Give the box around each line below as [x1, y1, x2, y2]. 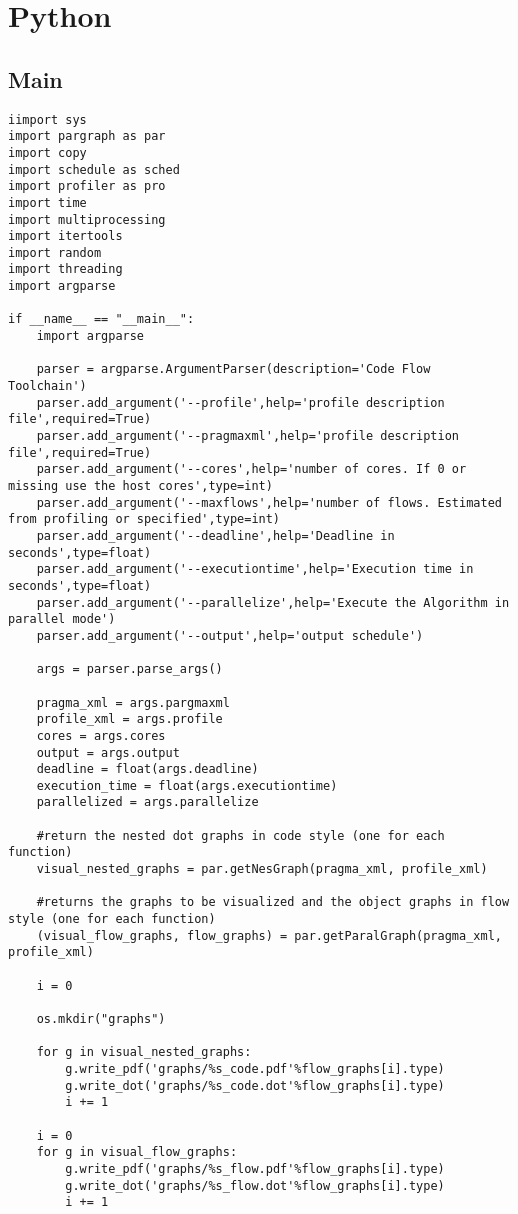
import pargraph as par [8, 129, 166, 144]
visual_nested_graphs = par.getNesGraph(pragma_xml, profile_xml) [36, 862, 488, 877]
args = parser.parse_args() [36, 662, 223, 677]
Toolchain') [8, 379, 87, 394]
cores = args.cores [36, 728, 166, 743]
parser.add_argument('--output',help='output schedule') [36, 628, 424, 643]
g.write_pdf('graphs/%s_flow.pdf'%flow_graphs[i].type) [65, 1161, 445, 1176]
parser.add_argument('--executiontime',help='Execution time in [36, 562, 474, 577]
